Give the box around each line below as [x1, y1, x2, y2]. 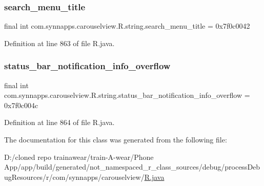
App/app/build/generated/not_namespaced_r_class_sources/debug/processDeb [4, 161, 260, 172]
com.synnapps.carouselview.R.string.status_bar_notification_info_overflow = [4, 90, 250, 100]
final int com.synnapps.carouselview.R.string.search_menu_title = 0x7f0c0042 [4, 20, 250, 31]
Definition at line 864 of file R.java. [4, 117, 115, 128]
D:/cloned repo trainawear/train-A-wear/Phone [4, 151, 154, 162]
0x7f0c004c [4, 99, 38, 110]
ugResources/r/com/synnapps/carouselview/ [4, 171, 145, 182]
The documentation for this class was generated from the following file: [4, 134, 227, 144]
